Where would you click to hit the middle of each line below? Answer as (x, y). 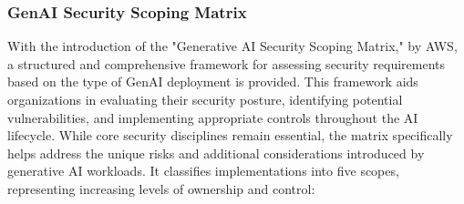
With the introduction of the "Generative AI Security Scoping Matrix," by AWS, (232, 46)
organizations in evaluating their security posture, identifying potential (205, 99)
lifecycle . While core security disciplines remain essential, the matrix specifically (230, 135)
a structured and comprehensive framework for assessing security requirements (227, 63)
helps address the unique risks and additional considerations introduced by (216, 153)
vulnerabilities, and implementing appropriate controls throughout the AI (213, 117)
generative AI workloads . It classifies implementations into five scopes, (203, 171)
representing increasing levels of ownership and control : (161, 188)
